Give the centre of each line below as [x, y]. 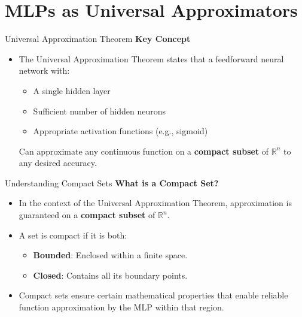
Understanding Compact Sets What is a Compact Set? [112, 182]
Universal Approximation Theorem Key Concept [98, 39]
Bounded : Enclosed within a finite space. [110, 255]
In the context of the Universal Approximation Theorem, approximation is [155, 203]
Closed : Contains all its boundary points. [110, 275]
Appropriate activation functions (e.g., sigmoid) [121, 131]
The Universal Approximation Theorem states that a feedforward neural [151, 58]
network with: [44, 70]
